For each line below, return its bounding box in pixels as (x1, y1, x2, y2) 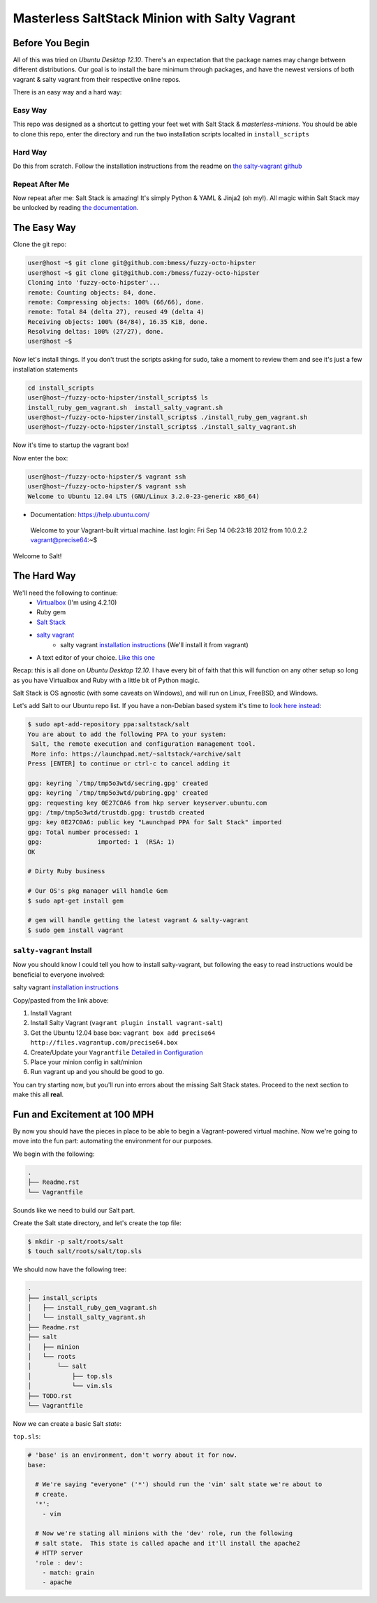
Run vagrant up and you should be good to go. (30, 1068, 164, 1076)
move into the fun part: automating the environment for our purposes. (13, 1137, 213, 1145)
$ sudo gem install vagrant (27, 926, 124, 934)
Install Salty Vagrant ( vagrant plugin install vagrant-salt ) (30, 1019, 223, 1027)
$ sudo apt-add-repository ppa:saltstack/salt (27, 721, 190, 728)
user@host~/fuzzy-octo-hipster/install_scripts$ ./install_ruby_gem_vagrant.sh (27, 413, 308, 421)
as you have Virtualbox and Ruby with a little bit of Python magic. (13, 676, 200, 684)
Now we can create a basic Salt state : (13, 1419, 122, 1427)
